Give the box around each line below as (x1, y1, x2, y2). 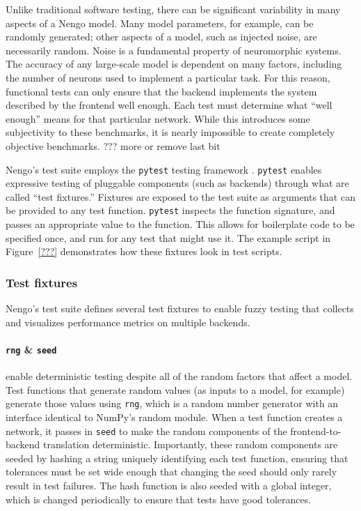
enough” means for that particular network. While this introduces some (6, 111, 310, 125)
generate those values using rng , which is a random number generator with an (6, 396, 339, 411)
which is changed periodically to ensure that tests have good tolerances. (6, 491, 312, 506)
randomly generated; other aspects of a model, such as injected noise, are (6, 29, 317, 44)
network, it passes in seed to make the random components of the (6, 423, 287, 438)
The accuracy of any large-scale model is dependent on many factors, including (6, 56, 342, 71)
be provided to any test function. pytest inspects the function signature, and (6, 203, 335, 218)
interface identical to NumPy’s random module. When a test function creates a (6, 409, 343, 424)
